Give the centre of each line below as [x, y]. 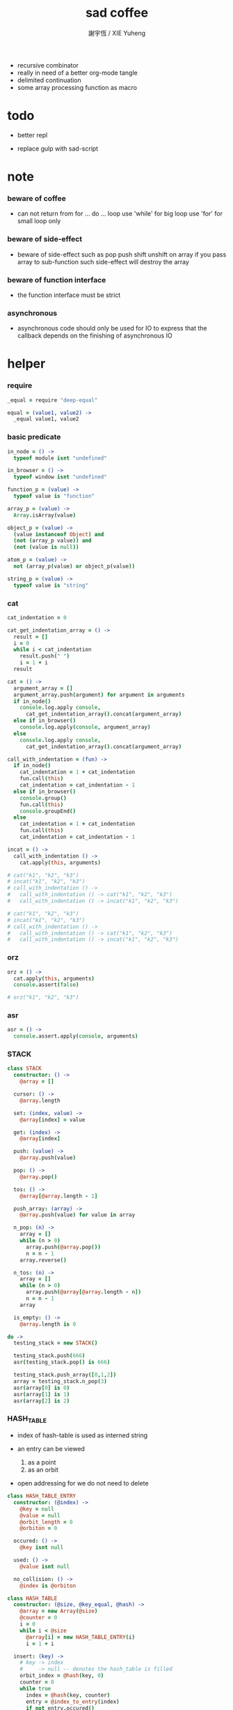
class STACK [24, 1068]
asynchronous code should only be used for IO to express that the [112, 328]
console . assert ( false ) [46, 985]
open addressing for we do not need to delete [83, 1483]
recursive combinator [48, 65]
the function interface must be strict [69, 295]
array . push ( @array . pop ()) [63, 1247]
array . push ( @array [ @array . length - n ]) [83, 1292]
